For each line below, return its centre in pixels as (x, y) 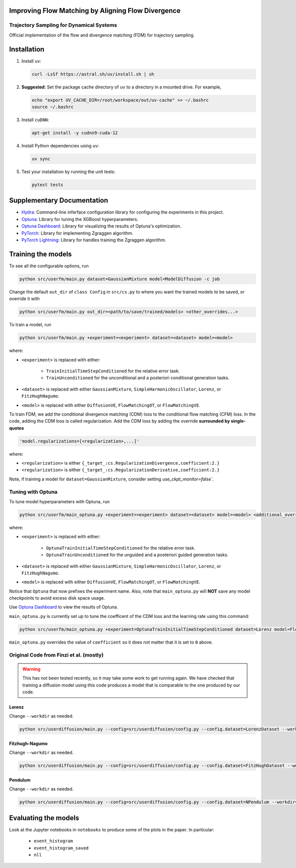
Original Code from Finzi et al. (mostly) (56, 655)
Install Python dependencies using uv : (60, 145)
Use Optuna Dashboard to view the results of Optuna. (64, 607)
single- (238, 421)
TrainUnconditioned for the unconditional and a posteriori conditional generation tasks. (138, 378)
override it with (24, 299)
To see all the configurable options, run (49, 266)
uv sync (41, 159)
